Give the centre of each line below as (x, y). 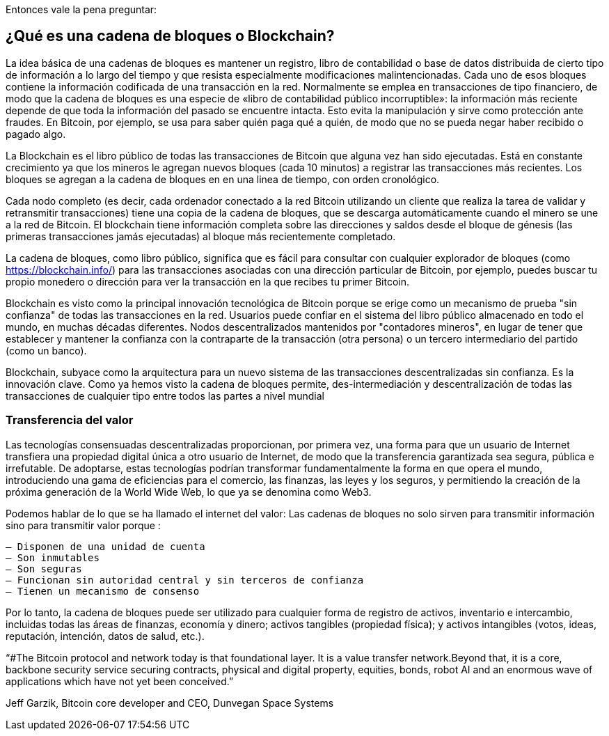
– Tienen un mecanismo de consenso (103, 591)
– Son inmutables (53, 557)
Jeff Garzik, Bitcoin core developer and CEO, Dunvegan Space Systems (170, 703)
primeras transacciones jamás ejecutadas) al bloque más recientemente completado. (201, 236)
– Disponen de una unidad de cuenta (105, 546)
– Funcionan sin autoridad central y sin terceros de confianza (185, 580)
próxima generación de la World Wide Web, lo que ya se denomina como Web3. (189, 492)
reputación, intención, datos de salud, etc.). (105, 636)
